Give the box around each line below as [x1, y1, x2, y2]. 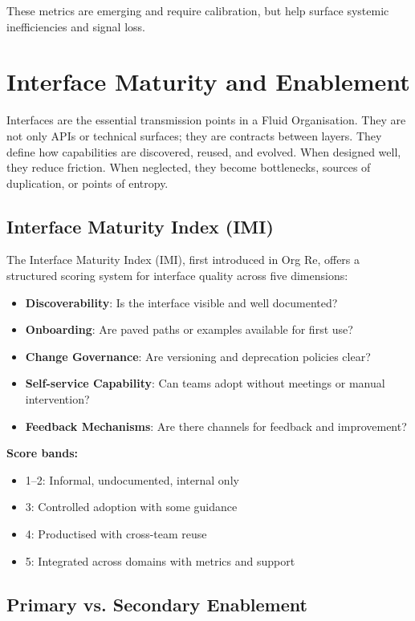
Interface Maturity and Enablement [6, 65, 410, 98]
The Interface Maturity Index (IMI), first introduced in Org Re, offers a [6, 251, 360, 268]
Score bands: [6, 444, 79, 461]
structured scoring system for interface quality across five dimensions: [6, 267, 348, 284]
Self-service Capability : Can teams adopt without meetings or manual [25, 375, 385, 392]
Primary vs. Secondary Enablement [6, 591, 307, 616]
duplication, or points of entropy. [6, 174, 169, 191]
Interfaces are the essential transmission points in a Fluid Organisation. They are [6, 112, 406, 128]
